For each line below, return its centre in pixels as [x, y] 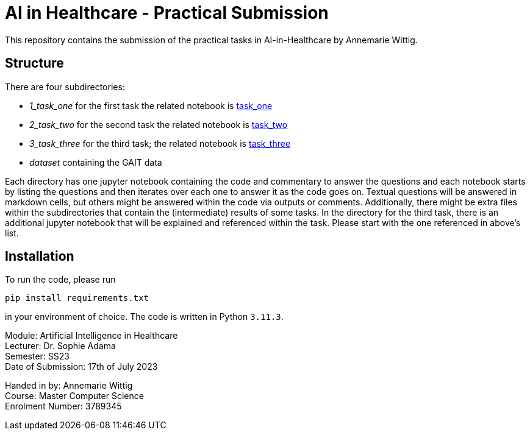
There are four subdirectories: [65, 87]
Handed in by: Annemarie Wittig [69, 386]
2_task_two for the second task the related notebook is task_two [159, 124]
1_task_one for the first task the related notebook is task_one [151, 105]
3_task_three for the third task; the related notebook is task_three [160, 143]
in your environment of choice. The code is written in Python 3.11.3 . [144, 317]
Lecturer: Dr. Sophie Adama [60, 346]
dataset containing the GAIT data [96, 162]
